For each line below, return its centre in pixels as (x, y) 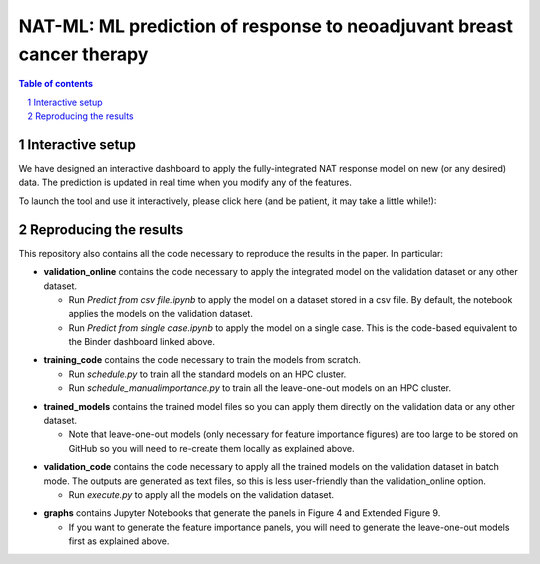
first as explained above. (119, 541)
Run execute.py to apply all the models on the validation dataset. (201, 494)
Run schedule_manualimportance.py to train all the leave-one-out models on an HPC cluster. (260, 388)
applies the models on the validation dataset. (161, 314)
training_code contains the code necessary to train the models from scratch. (202, 360)
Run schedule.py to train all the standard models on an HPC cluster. (207, 374)
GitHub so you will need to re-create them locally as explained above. (211, 448)
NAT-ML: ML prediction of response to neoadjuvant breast (266, 26)
